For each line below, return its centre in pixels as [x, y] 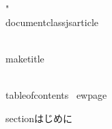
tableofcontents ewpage [56, 94]
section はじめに [39, 118]
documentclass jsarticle [52, 22]
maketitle [25, 58]
